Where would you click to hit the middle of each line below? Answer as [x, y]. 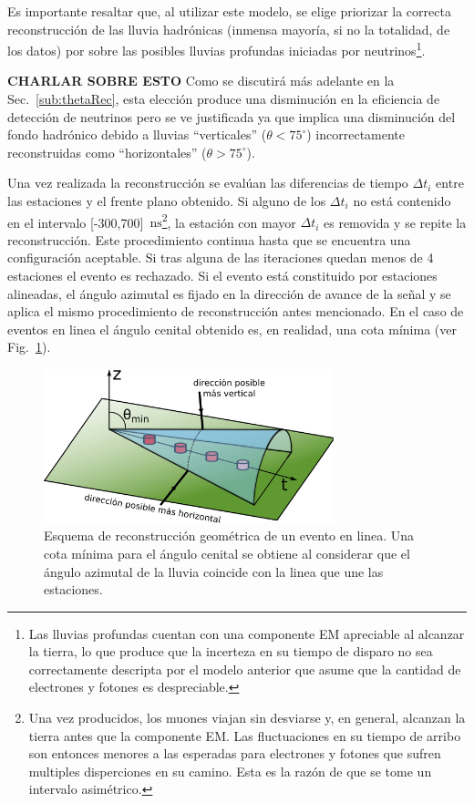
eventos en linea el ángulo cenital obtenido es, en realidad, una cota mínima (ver [232, 329]
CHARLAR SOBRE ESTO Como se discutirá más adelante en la [201, 81]
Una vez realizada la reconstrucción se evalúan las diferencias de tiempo [208, 183]
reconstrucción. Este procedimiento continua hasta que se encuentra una [209, 239]
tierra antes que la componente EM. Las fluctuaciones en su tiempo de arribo [245, 735]
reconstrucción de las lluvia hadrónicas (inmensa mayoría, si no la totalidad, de [229, 29]
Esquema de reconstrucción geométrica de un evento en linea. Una [229, 535]
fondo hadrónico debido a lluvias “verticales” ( [137, 134]
